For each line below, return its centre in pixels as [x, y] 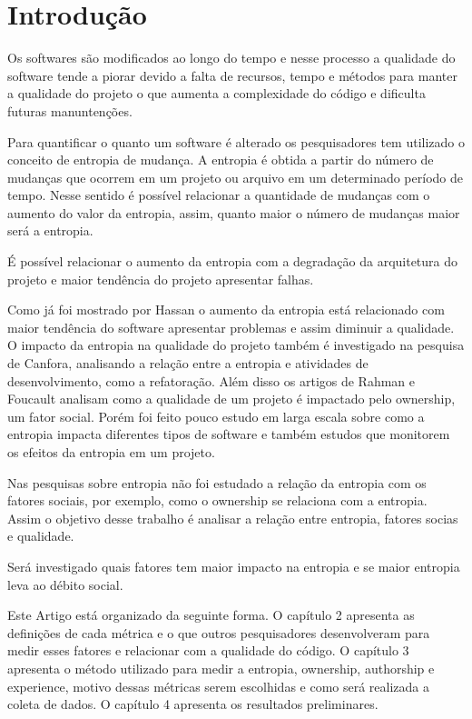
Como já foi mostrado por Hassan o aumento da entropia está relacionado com [226, 310]
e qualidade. [41, 536]
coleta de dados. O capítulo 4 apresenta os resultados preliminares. [193, 704]
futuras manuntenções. [70, 110]
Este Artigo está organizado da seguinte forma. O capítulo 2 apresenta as [211, 615]
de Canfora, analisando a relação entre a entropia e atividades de [188, 363]
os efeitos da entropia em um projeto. [111, 452]
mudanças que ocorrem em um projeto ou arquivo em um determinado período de [235, 177]
